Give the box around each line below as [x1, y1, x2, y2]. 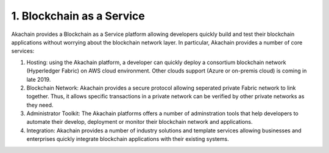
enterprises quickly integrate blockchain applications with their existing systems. [26, 135, 229, 143]
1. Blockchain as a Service [11, 9, 146, 23]
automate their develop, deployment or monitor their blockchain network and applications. [26, 118, 253, 126]
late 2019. [26, 76, 51, 83]
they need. [26, 101, 54, 109]
